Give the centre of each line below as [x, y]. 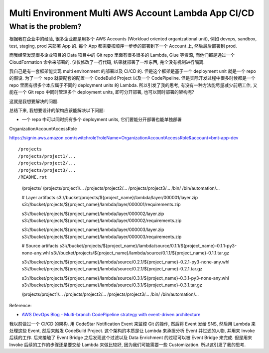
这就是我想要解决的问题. [34, 101]
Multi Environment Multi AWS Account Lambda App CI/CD [132, 13]
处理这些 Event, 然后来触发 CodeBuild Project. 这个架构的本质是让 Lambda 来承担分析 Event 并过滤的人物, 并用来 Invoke [132, 331]
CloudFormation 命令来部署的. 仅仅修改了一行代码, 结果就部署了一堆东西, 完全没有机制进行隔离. [107, 62]
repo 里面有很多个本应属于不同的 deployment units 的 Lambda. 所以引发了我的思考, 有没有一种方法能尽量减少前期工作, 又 [133, 85]
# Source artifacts [40, 246]
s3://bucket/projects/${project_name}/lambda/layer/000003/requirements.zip [102, 236]
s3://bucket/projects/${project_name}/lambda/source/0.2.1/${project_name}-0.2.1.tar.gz [112, 269]
